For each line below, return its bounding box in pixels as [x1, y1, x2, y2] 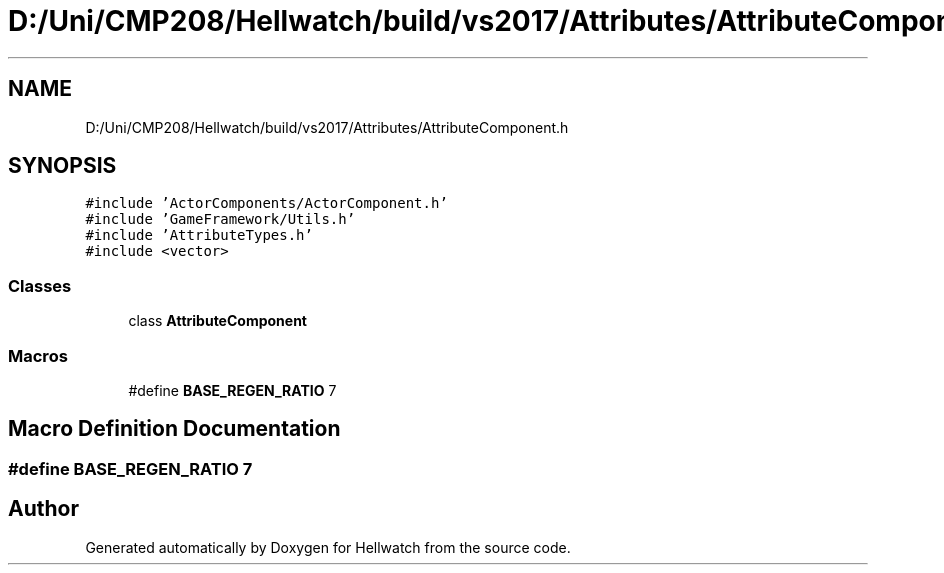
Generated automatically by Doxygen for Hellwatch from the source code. [85, 538, 571, 556]
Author [8, 496, 79, 522]
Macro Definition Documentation [8, 416, 341, 442]
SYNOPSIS [8, 153, 117, 179]
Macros [8, 345, 68, 366]
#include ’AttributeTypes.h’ [85, 227, 313, 244]
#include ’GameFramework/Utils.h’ [85, 211, 356, 228]
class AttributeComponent [128, 312, 307, 330]
